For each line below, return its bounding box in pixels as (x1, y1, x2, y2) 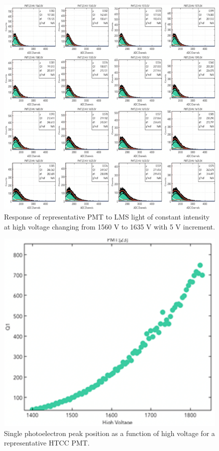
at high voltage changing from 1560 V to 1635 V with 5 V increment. (4, 221, 215, 231)
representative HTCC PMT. (4, 438, 90, 448)
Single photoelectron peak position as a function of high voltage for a (4, 428, 215, 438)
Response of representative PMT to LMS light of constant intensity (4, 212, 210, 222)
